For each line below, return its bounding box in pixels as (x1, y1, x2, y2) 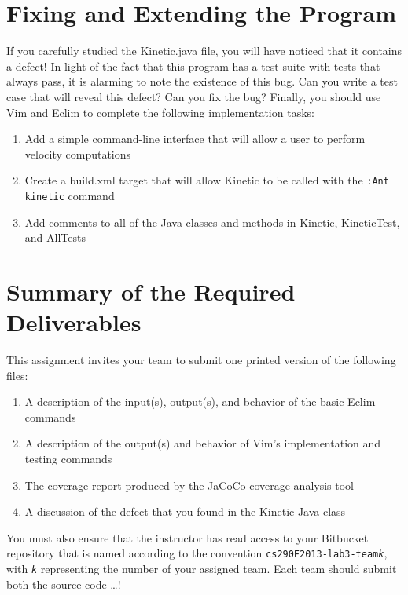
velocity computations (24, 145, 131, 162)
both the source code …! (6, 575, 121, 592)
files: (6, 367, 28, 383)
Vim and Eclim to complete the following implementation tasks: (6, 104, 314, 120)
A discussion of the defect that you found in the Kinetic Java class (24, 503, 346, 520)
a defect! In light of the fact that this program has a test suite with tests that (6, 57, 380, 74)
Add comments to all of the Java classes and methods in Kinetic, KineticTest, (24, 214, 400, 230)
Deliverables (6, 306, 142, 338)
